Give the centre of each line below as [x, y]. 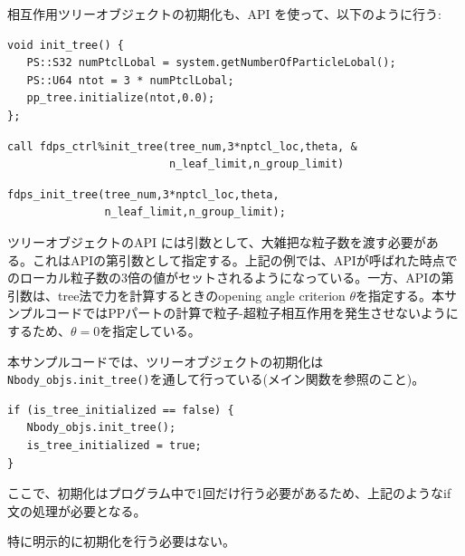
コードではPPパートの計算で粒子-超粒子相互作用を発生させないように [251, 313]
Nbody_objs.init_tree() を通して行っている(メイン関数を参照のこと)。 [216, 379]
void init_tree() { [66, 45]
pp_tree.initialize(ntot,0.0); [121, 98]
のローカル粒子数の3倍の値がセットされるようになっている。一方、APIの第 [231, 278]
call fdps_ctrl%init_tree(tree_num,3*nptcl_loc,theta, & [182, 146]
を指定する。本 [400, 295]
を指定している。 [150, 330]
